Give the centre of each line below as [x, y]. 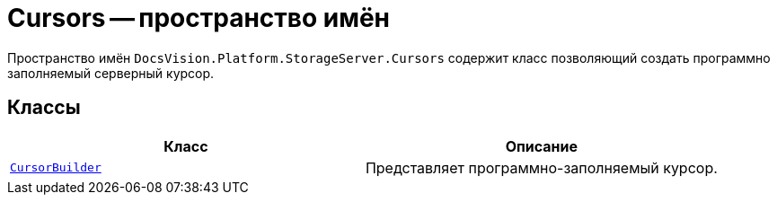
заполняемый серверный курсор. [111, 73]
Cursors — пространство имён [199, 18]
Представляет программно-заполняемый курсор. [541, 167]
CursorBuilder [56, 168]
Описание [542, 146]
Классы [44, 108]
